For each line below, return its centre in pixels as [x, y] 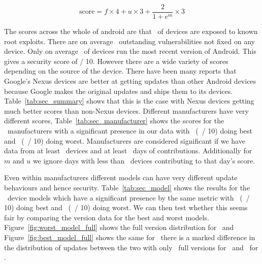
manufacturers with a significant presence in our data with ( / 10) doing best [130, 130]
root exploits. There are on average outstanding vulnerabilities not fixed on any [129, 41]
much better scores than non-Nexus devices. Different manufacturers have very [126, 110]
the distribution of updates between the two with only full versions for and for [131, 247]
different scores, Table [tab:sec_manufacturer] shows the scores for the [114, 121]
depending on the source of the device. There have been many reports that [120, 71]
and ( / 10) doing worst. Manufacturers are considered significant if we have [125, 140]
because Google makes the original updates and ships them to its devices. [119, 91]
